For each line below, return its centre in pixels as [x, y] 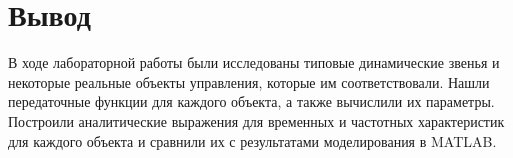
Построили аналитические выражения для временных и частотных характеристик [256, 120]
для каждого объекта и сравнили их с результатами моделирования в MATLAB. [252, 140]
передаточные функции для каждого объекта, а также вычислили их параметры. [251, 101]
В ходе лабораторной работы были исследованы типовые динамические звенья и [254, 62]
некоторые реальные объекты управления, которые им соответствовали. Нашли [249, 81]
